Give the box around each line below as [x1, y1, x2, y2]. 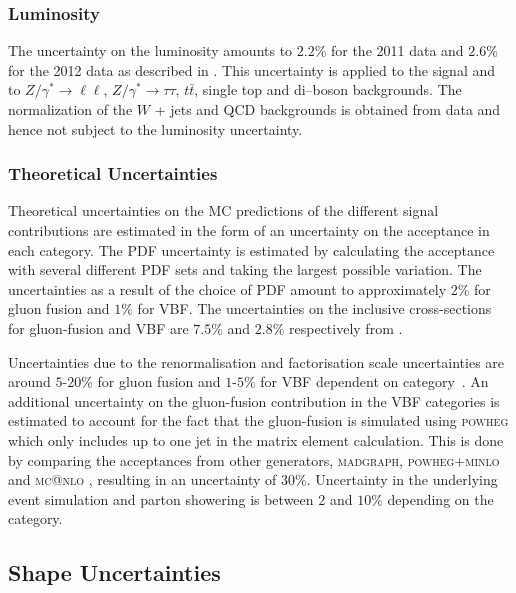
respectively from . [289, 317, 403, 338]
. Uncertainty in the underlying [306, 469, 498, 490]
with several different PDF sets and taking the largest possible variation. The [8, 259, 482, 280]
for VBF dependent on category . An [260, 371, 489, 392]
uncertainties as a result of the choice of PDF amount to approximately [8, 278, 447, 299]
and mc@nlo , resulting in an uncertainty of [8, 469, 277, 490]
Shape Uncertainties [8, 557, 221, 588]
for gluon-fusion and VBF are [8, 317, 189, 338]
